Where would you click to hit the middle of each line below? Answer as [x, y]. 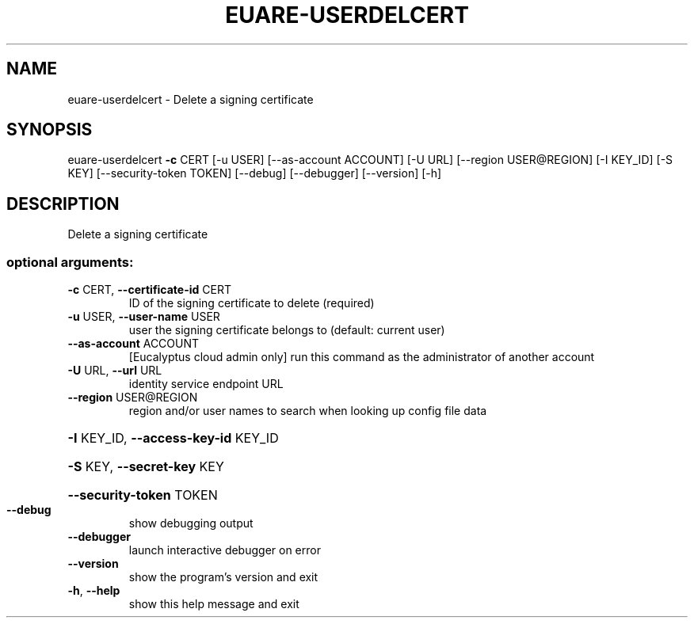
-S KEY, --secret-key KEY [146, 467]
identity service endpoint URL [206, 384]
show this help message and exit [214, 604]
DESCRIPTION [63, 204]
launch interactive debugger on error [225, 550]
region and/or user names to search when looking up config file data [308, 411]
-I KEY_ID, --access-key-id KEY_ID [173, 438]
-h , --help [94, 591]
